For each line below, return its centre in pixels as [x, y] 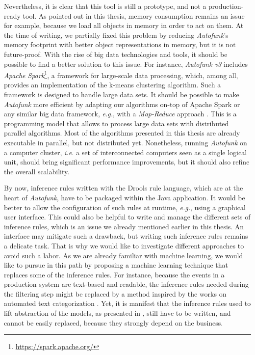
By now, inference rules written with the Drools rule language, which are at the [124, 188]
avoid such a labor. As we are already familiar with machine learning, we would [124, 255]
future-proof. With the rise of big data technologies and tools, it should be [116, 54]
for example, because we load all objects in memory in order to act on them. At [124, 25]
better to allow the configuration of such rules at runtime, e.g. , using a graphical [125, 207]
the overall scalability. [37, 171]
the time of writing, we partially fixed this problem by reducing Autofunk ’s [116, 35]
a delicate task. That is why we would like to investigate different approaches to [124, 245]
